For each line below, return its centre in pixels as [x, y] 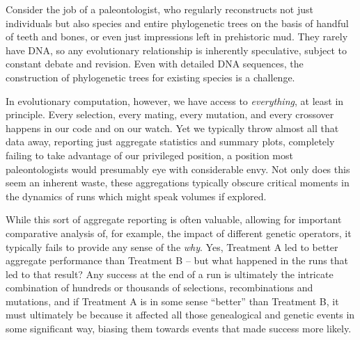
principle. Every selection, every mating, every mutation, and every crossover [170, 114]
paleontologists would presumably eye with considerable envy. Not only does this [178, 169]
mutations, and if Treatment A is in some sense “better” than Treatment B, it [172, 301]
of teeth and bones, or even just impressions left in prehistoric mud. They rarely [177, 37]
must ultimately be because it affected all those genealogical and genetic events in [180, 315]
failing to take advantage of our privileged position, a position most [149, 155]
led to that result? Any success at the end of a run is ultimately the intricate [170, 274]
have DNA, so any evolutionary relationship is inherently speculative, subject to [176, 50]
